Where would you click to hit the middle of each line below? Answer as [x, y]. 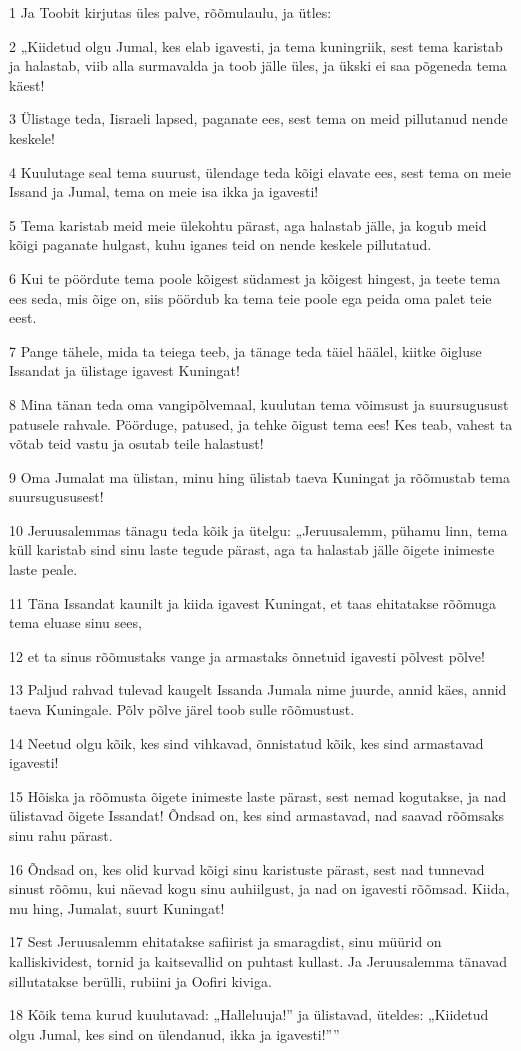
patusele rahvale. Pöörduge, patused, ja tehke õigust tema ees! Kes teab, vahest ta [261, 423]
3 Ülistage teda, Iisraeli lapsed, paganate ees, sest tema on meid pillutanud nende [258, 118]
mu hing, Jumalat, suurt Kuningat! [117, 907]
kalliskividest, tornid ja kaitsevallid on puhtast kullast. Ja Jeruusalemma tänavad [258, 960]
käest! [27, 84]
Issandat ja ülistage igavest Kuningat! [124, 370]
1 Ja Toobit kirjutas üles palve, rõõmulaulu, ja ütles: [170, 12]
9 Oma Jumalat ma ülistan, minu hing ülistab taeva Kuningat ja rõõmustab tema [259, 476]
